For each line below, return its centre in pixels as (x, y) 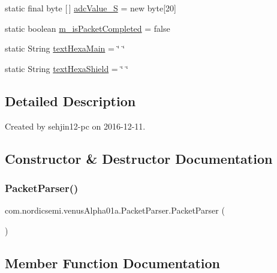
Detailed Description (70, 100)
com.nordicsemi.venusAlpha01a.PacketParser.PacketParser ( (115, 210)
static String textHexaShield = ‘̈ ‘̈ (67, 68)
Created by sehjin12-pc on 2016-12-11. (75, 126)
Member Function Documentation (113, 262)
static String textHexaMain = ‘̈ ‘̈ (65, 48)
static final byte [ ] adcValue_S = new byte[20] (91, 8)
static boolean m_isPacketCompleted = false (88, 28)
